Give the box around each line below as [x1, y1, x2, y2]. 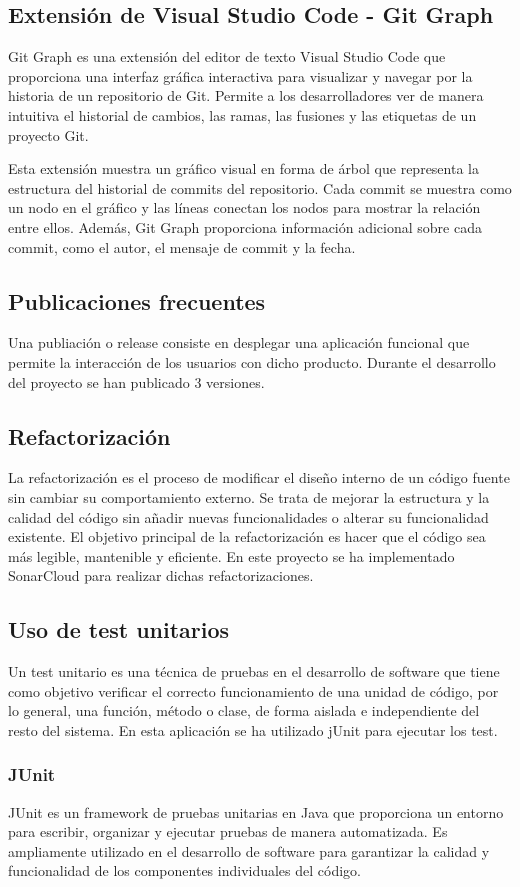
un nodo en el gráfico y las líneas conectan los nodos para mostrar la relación [8, 197, 481, 218]
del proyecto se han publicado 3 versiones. [8, 371, 265, 392]
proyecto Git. [8, 124, 89, 145]
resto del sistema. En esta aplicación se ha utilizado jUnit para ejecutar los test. [8, 719, 498, 740]
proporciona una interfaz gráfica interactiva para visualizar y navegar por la [8, 65, 473, 86]
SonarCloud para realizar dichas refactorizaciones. [8, 565, 314, 586]
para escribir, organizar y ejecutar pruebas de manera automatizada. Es [8, 821, 448, 842]
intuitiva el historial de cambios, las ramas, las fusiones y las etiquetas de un [8, 104, 477, 125]
